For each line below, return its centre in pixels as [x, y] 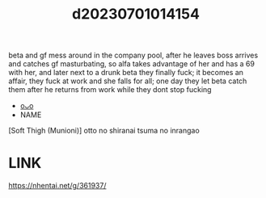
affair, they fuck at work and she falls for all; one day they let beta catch [128, 81]
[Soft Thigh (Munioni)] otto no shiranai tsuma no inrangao [104, 131]
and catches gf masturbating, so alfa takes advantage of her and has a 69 [131, 64]
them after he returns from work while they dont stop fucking [110, 90]
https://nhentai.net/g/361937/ [57, 186]
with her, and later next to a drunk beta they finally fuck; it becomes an [126, 73]
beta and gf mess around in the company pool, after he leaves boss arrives [133, 55]
